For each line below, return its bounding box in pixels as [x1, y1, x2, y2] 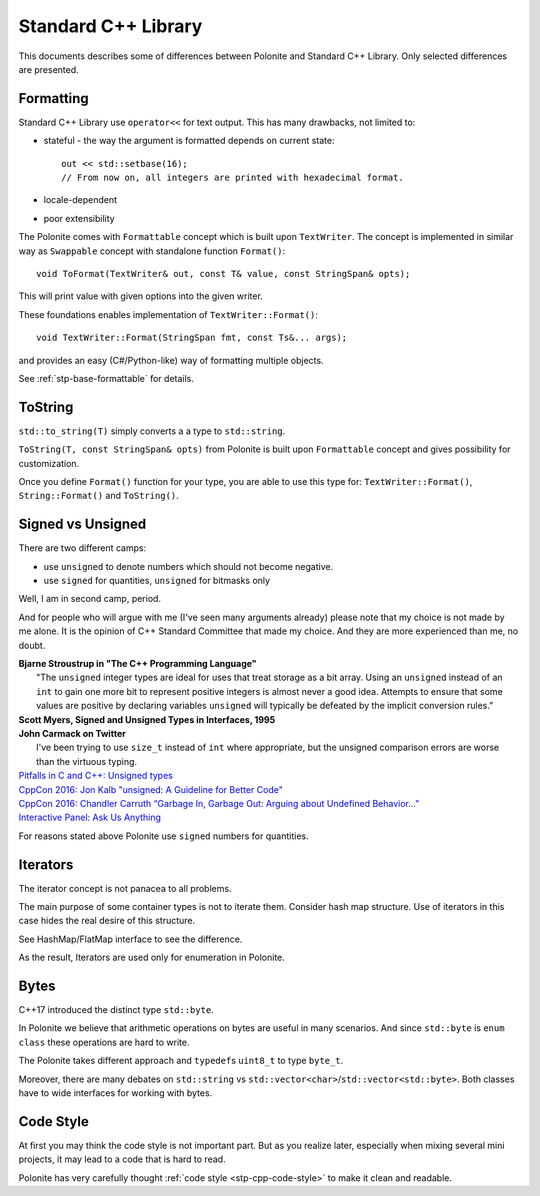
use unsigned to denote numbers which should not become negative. [43, 560, 334, 572]
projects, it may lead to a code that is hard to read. [18, 1153, 226, 1165]
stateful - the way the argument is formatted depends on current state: [43, 135, 335, 147]
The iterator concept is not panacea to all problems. [18, 882, 232, 894]
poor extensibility [43, 212, 115, 224]
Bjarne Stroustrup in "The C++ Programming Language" [18, 658, 257, 670]
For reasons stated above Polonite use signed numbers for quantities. [18, 830, 309, 842]
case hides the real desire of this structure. [18, 915, 196, 927]
